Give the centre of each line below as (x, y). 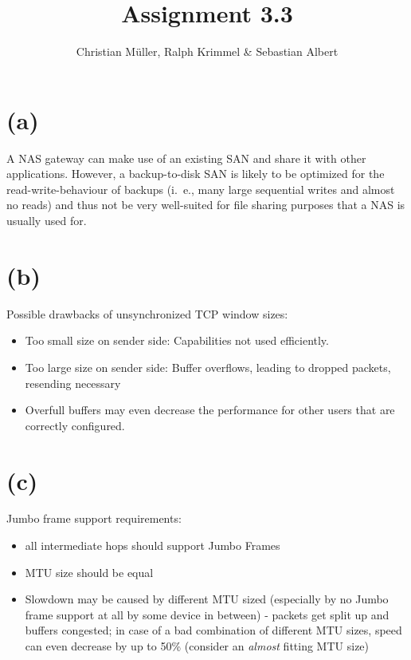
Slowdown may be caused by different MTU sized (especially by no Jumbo (207, 599)
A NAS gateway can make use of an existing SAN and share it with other (186, 158)
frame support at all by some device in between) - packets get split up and (207, 614)
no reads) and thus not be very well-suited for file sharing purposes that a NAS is (206, 205)
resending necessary (73, 383)
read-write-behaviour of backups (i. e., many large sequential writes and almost (201, 189)
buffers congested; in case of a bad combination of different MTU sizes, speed (213, 630)
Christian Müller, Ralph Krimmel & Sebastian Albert (207, 51)
